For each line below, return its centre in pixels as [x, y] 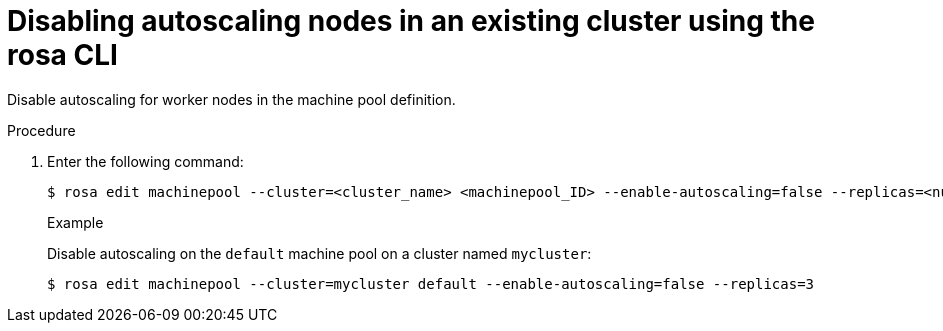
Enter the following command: [145, 161]
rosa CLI [62, 55]
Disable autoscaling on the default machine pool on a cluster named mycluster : [319, 253]
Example [75, 222]
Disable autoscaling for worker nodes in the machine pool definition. [231, 99]
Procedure [41, 130]
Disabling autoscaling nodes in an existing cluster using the [411, 21]
